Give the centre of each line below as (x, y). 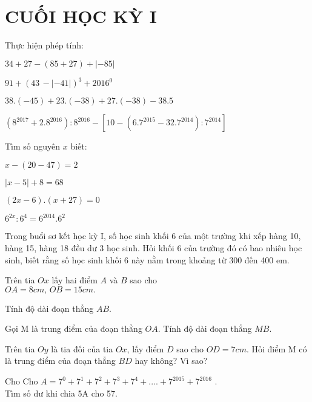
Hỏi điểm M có (279, 348)
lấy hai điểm (75, 280)
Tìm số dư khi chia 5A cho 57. (61, 393)
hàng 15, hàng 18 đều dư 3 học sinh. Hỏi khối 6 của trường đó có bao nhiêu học (154, 247)
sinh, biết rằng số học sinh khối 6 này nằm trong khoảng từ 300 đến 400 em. (147, 259)
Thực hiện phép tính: (44, 45)
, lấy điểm (145, 348)
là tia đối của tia (82, 348)
